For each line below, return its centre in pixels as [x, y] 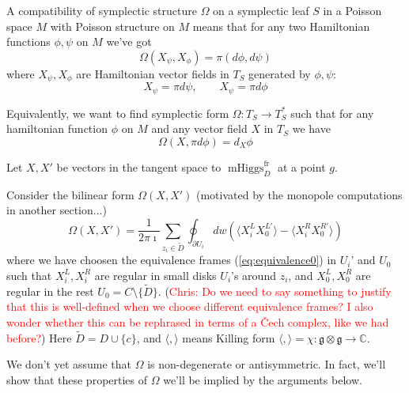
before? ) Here [39, 337]
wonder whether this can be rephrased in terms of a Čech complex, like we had [198, 321]
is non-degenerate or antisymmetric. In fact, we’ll [267, 364]
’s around [254, 275]
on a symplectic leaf [261, 10]
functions [28, 42]
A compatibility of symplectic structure [102, 10]
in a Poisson [352, 10]
